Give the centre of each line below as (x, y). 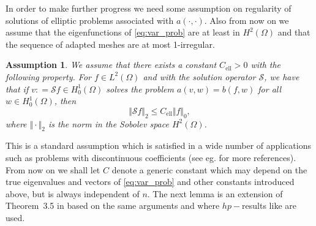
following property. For (48, 76)
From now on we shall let (53, 169)
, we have (282, 76)
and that (294, 32)
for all (270, 89)
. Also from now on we (246, 20)
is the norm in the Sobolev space (108, 123)
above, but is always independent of (73, 193)
